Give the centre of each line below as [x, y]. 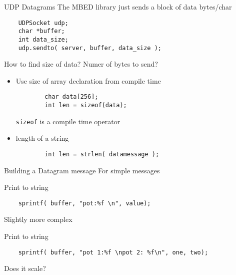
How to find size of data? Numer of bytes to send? [81, 64]
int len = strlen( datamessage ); [102, 154]
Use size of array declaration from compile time [88, 80]
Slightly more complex [38, 219]
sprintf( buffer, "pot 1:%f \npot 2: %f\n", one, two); [113, 252]
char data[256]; [71, 97]
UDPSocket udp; [43, 23]
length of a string [42, 138]
